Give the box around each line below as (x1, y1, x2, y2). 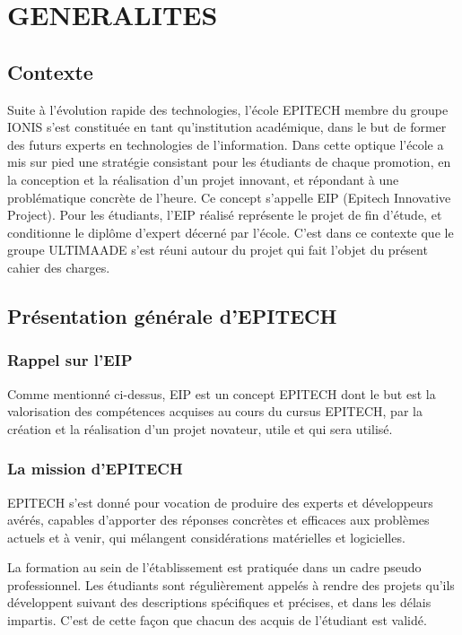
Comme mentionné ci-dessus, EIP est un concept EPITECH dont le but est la (7, 384, 436, 403)
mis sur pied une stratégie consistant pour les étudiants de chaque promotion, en (7, 152, 451, 171)
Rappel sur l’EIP (7, 349, 133, 371)
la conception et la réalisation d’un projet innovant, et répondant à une (7, 170, 399, 188)
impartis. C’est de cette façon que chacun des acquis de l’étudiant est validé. (7, 611, 427, 630)
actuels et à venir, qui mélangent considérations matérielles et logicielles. (7, 527, 405, 546)
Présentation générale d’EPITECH (7, 301, 337, 329)
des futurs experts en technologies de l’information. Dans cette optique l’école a (7, 135, 444, 153)
